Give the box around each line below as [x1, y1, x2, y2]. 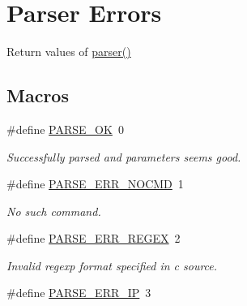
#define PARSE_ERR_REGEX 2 [6, 230, 181, 247]
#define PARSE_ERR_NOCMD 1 [6, 175, 184, 192]
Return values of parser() [6, 43, 131, 60]
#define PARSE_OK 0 [6, 120, 124, 137]
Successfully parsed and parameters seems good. [6, 148, 241, 165]
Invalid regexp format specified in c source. [6, 256, 218, 274]
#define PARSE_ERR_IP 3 [6, 284, 151, 301]
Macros [6, 83, 69, 108]
